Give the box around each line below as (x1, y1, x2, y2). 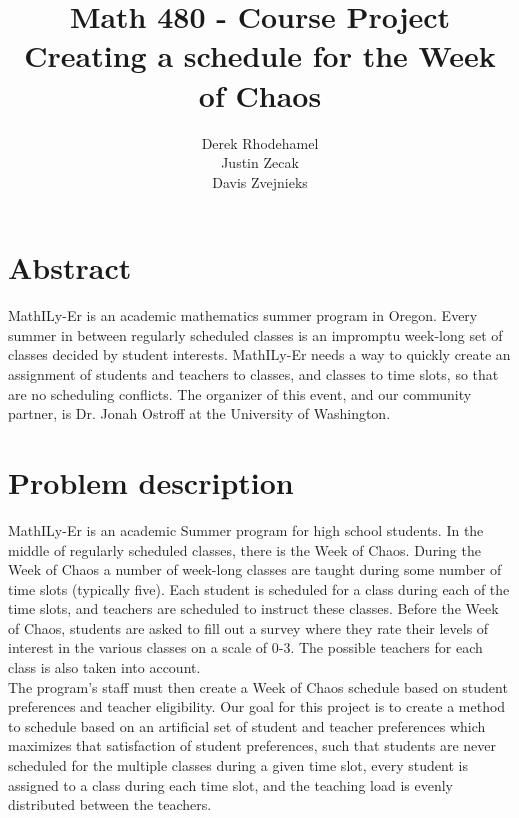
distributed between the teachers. (8, 794, 212, 815)
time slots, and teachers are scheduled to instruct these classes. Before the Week (8, 598, 499, 619)
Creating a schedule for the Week (24, 35, 496, 76)
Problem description (8, 461, 294, 502)
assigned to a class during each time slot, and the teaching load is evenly (8, 774, 453, 795)
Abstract (8, 247, 132, 288)
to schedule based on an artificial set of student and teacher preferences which (8, 715, 486, 736)
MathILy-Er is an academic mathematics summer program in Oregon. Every (8, 305, 478, 326)
